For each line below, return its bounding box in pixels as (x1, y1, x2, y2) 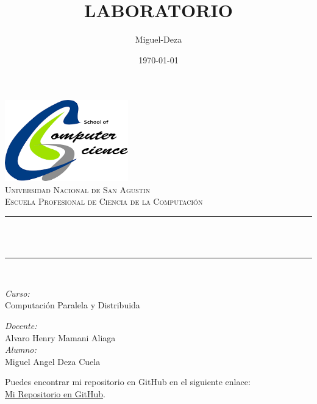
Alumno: (5, 343, 37, 356)
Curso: (5, 286, 30, 299)
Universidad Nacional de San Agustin (5, 183, 151, 196)
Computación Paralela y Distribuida (5, 299, 140, 311)
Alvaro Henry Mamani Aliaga (5, 331, 116, 344)
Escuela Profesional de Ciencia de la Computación (5, 195, 203, 208)
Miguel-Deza (135, 33, 182, 46)
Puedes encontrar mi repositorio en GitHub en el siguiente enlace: (5, 375, 251, 388)
